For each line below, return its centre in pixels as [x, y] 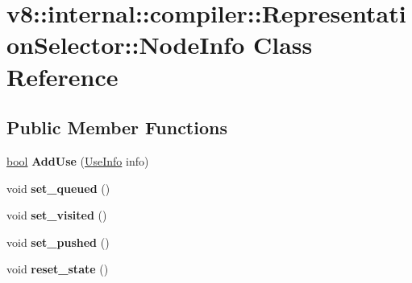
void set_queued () [58, 188]
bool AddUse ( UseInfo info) [78, 160]
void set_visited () [57, 215]
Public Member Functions [117, 127]
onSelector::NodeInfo [126, 45]
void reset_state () [58, 269]
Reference [62, 76]
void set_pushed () [58, 242]
